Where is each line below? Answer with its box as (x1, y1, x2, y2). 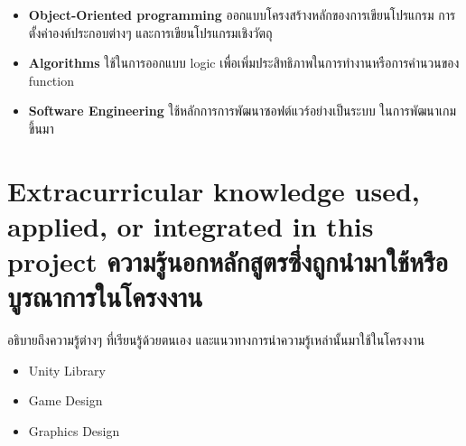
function (28, 70, 74, 89)
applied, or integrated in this (7, 207, 374, 244)
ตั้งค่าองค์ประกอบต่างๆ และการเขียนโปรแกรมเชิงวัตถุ (28, 23, 273, 42)
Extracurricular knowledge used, (7, 172, 420, 209)
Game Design (28, 391, 103, 410)
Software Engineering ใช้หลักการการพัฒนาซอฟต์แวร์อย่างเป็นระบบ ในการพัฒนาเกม (28, 101, 457, 120)
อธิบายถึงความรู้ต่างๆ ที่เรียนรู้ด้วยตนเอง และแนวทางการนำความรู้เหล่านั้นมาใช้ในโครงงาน (7, 330, 425, 349)
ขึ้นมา (28, 118, 54, 137)
